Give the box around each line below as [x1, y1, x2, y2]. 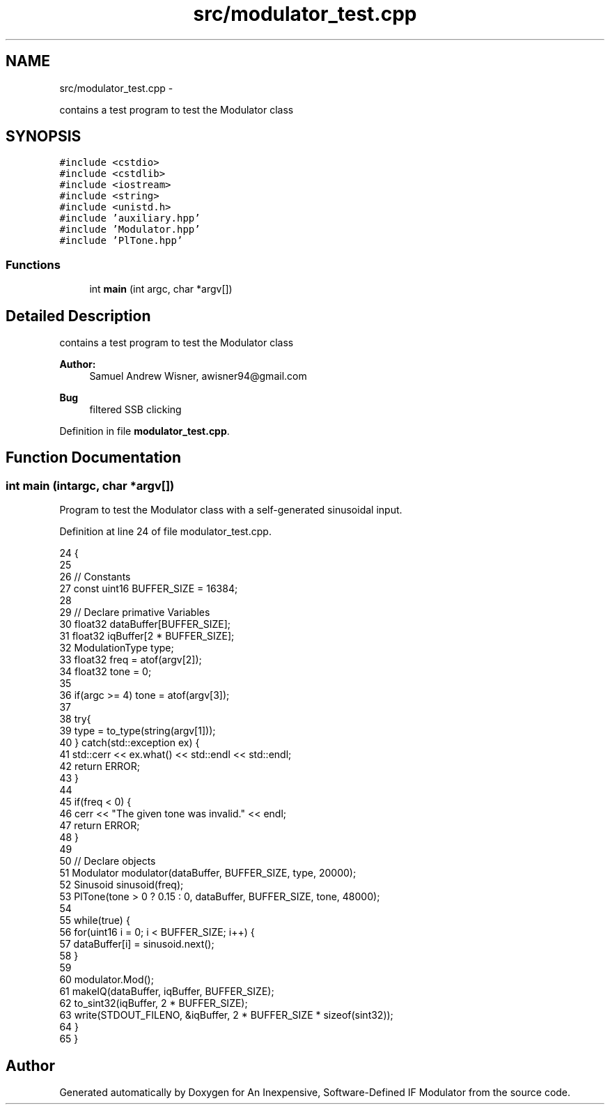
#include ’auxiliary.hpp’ [59, 213, 201, 224]
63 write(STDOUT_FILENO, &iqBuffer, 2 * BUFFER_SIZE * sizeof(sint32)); [59, 1009, 393, 1022]
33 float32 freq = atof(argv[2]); [59, 654, 202, 666]
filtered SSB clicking [89, 403, 182, 416]
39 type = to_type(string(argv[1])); [59, 725, 216, 737]
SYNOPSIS [6, 128, 81, 146]
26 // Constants [59, 571, 131, 583]
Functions [6, 257, 61, 272]
